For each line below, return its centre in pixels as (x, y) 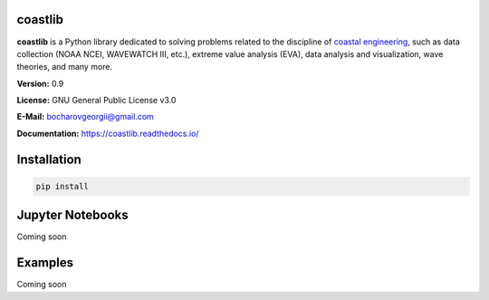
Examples (45, 263)
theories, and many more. (65, 67)
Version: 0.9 (40, 83)
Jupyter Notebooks (72, 215)
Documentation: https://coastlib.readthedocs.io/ (108, 133)
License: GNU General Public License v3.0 (96, 101)
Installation (49, 159)
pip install (62, 186)
